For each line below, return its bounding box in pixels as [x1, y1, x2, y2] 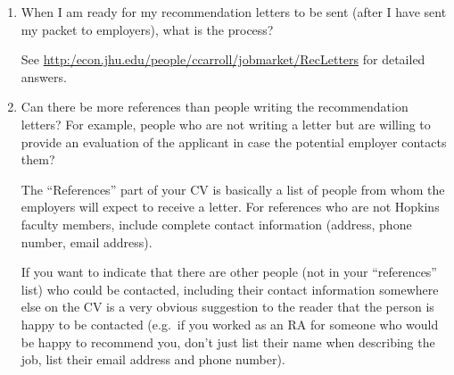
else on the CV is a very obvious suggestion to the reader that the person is [21, 297, 434, 316]
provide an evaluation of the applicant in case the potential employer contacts [21, 132, 447, 151]
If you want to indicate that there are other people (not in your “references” [21, 262, 437, 281]
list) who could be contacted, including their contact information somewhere [21, 279, 439, 298]
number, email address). [21, 232, 153, 251]
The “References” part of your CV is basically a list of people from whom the [21, 179, 445, 198]
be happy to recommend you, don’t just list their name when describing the [21, 332, 435, 351]
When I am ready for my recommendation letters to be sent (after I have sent [21, 3, 447, 21]
